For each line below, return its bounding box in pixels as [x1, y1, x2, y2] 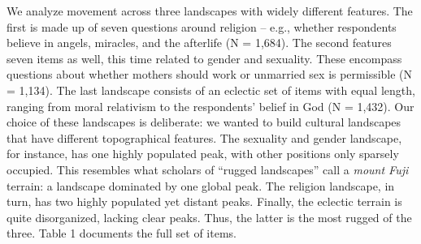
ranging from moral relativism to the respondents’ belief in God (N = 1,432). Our [7, 97, 414, 114]
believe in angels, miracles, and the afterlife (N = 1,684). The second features [7, 34, 392, 51]
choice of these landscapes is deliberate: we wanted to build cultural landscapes [7, 113, 401, 131]
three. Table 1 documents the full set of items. [7, 225, 237, 242]
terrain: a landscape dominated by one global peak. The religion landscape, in [7, 177, 395, 194]
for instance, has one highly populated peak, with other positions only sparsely [7, 145, 399, 162]
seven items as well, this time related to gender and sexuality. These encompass [7, 49, 402, 66]
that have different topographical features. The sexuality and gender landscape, [7, 129, 402, 146]
